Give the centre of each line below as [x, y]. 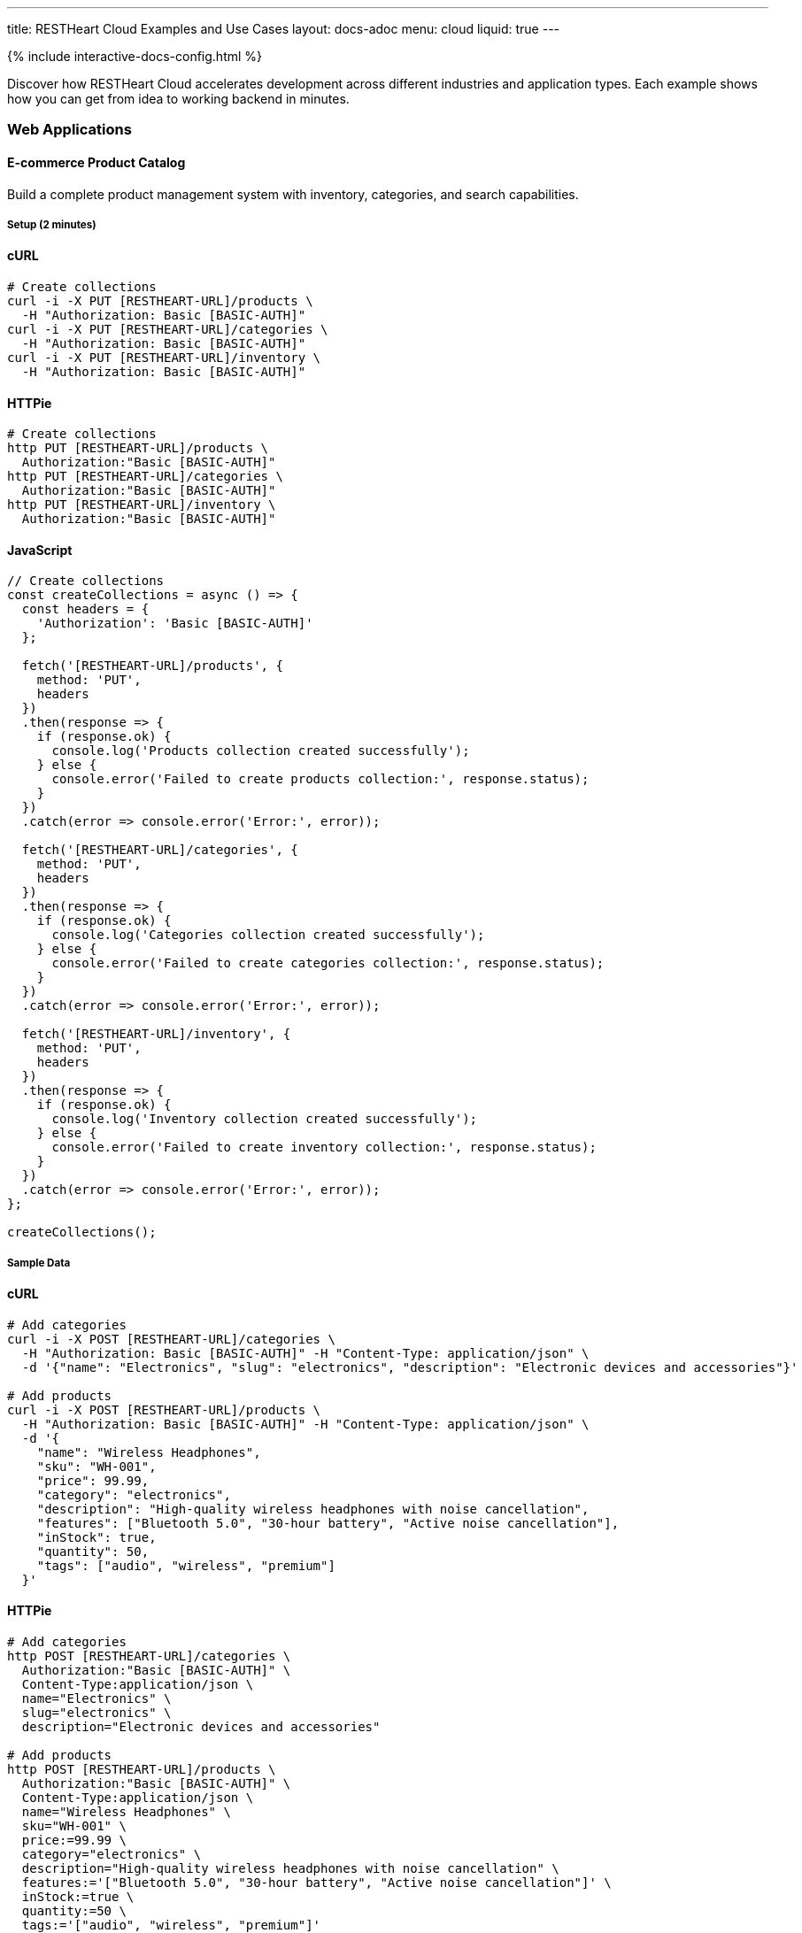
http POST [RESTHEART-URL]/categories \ [149, 1656]
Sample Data [39, 1263]
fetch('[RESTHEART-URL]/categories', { [160, 850]
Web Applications [69, 130]
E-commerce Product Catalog [96, 162]
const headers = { [85, 609]
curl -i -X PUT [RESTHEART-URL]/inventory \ [164, 357]
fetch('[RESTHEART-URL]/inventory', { [156, 1034]
